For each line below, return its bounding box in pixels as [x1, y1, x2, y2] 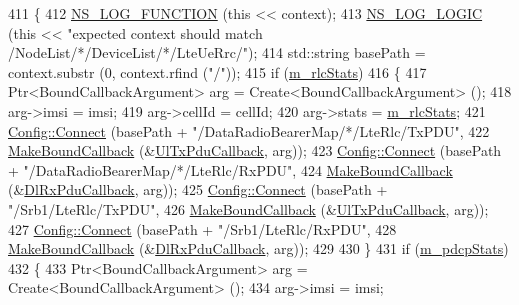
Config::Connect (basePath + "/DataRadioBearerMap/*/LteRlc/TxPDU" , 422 [8, 120, 490, 141]
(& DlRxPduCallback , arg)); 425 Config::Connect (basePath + [8, 179, 388, 200]
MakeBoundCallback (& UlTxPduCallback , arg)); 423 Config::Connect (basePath [8, 140, 502, 161]
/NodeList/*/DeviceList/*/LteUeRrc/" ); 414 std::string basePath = [8, 42, 426, 63]
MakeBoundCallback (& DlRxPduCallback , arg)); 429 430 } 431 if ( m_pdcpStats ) [8, 238, 509, 259]
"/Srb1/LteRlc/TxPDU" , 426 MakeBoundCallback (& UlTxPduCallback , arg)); [8, 198, 489, 219]
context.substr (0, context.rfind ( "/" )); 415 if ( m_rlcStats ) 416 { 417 [8, 61, 427, 82]
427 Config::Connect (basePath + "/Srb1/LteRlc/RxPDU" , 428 [8, 218, 397, 239]
